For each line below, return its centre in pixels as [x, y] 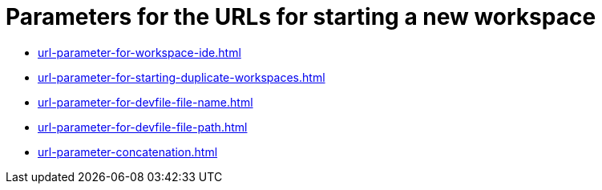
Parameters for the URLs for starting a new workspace [301, 17]
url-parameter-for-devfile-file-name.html [145, 102]
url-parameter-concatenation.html [128, 152]
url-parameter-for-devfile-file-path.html [143, 127]
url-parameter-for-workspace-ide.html [139, 52]
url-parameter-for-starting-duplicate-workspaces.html [182, 77]
